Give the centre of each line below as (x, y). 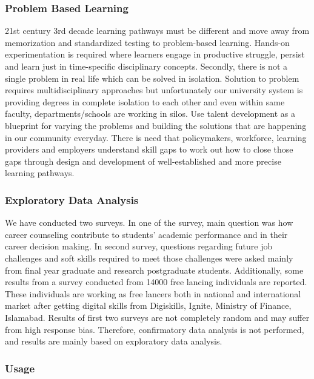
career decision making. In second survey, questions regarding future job (139, 246)
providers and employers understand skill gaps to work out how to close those (149, 149)
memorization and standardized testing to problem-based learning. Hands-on (147, 42)
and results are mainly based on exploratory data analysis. (114, 341)
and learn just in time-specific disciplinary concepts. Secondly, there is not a (146, 66)
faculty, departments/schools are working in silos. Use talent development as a (150, 114)
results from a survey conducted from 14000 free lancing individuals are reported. (156, 282)
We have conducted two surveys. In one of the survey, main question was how (149, 222)
